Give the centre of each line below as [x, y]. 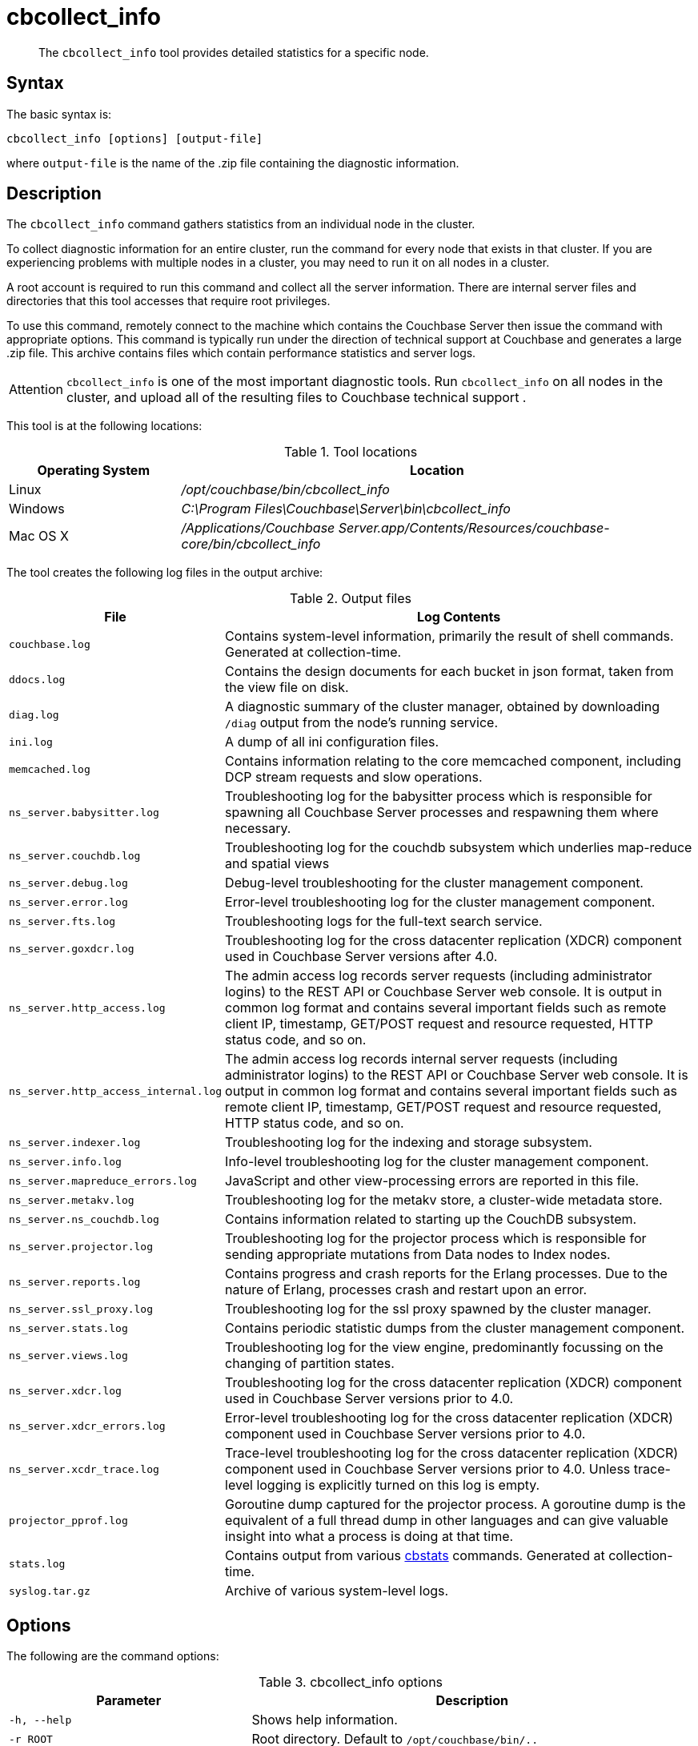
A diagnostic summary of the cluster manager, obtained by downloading [442, 707]
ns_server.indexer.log [75, 1142]
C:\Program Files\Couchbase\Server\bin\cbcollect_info [346, 509]
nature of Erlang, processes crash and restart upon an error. [406, 1290]
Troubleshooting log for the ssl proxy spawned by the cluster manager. [438, 1309]
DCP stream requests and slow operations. [354, 777]
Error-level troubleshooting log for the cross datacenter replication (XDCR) [449, 1418]
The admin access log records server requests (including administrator [439, 976]
